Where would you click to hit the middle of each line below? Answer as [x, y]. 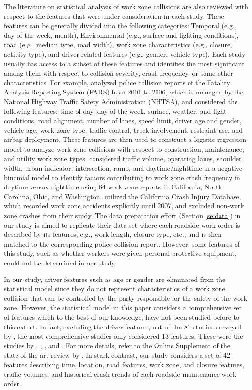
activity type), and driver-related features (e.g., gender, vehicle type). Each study [125, 54]
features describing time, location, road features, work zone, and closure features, [124, 364]
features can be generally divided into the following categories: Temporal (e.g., [120, 25]
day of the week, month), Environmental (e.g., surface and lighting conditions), [121, 35]
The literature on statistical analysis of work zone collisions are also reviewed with [126, 6]
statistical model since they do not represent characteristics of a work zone [115, 289]
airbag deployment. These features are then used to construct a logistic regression [125, 139]
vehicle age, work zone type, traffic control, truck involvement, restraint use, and [124, 130]
